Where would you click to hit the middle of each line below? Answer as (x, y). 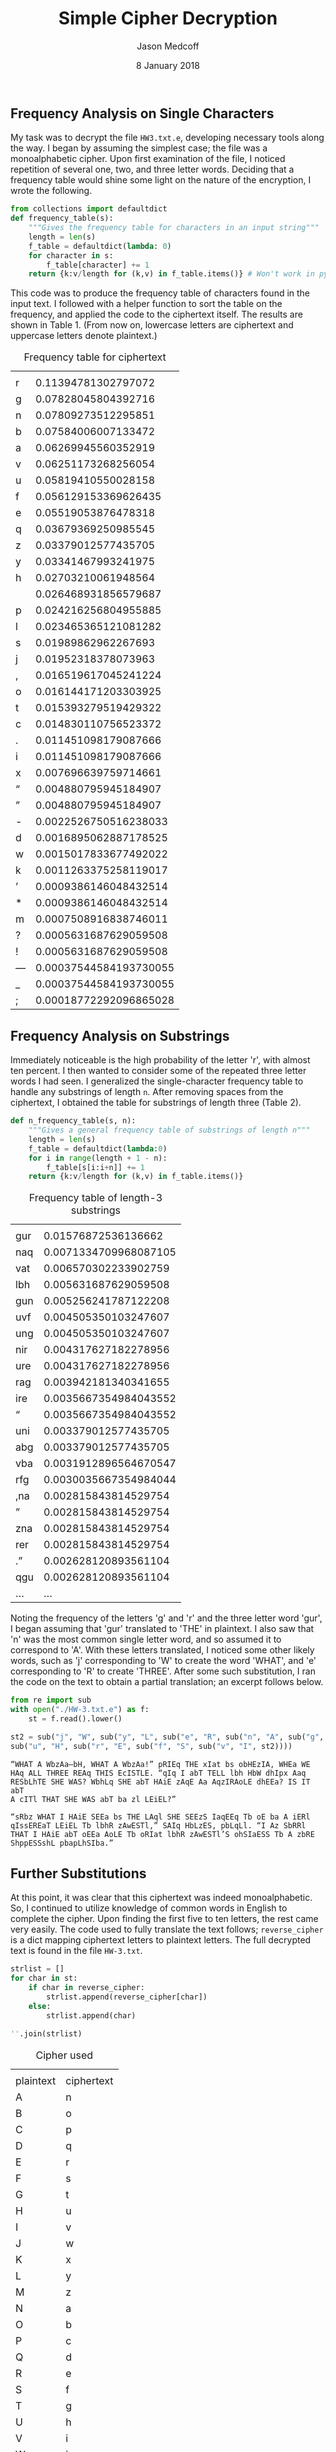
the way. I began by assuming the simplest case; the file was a (139, 148)
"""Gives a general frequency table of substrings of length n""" (169, 1130)
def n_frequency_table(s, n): (73, 1121)
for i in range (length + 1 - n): (98, 1158)
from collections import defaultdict (89, 209)
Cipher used (64, 2055)
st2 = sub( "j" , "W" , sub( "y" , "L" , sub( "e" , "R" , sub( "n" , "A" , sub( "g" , (167, 1737)
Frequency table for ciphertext (95, 357)
